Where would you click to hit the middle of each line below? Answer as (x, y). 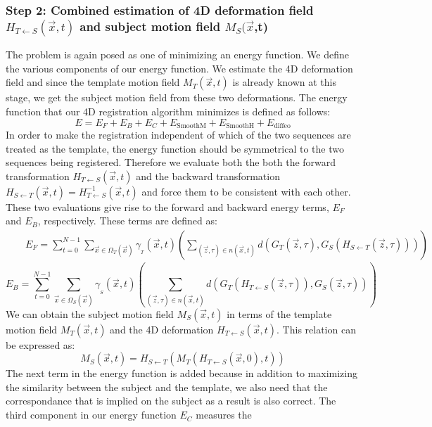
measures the (224, 415)
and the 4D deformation (162, 329)
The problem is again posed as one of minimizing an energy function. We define (177, 55)
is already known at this (284, 82)
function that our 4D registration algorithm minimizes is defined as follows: (168, 111)
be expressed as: (40, 344)
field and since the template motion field (93, 82)
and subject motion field (150, 26)
